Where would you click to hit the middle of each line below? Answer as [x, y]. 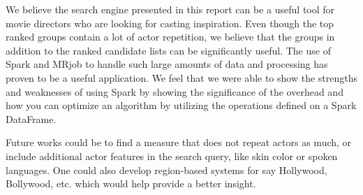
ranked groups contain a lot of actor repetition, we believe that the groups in [170, 37]
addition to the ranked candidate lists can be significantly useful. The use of [168, 50]
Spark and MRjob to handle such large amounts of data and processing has [167, 64]
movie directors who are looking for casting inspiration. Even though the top [170, 23]
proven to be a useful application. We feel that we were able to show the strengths [181, 77]
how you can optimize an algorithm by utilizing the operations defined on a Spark [181, 105]
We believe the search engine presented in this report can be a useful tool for [170, 9]
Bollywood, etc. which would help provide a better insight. [131, 183]
